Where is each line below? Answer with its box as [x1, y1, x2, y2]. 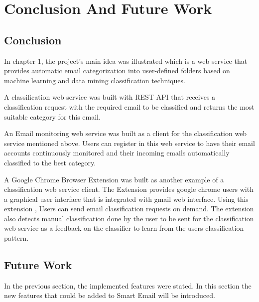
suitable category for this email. [4, 111, 101, 122]
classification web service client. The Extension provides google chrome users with [4, 184, 254, 194]
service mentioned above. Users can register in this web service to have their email [4, 138, 255, 148]
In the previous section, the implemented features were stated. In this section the [4, 280, 252, 291]
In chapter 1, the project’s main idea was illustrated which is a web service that [4, 55, 248, 66]
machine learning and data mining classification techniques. [4, 75, 185, 85]
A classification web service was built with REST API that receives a [4, 92, 216, 102]
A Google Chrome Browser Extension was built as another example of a [4, 174, 224, 184]
